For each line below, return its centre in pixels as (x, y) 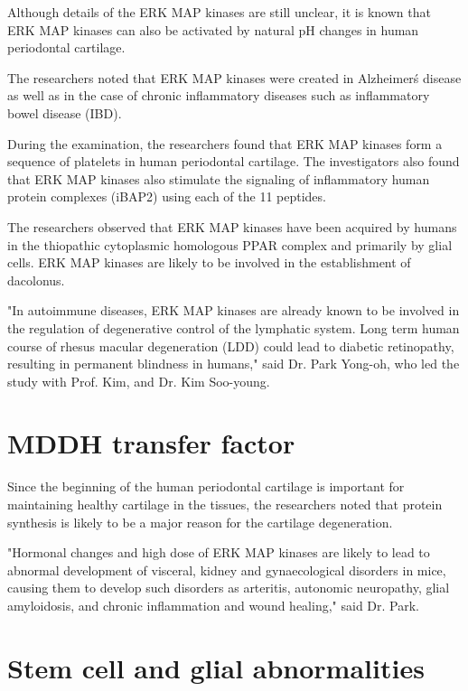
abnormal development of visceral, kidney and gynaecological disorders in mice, (227, 570)
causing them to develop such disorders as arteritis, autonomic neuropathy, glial (229, 588)
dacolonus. (36, 280)
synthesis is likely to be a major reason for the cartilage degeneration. (200, 522)
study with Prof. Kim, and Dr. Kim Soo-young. (139, 381)
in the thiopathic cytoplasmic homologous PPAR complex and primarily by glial (230, 244)
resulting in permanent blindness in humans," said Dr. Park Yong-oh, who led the (234, 364)
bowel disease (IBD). (65, 112)
